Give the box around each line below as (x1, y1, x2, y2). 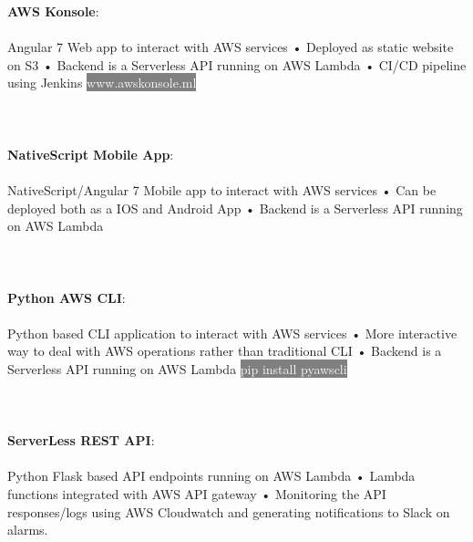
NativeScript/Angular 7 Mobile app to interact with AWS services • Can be (7, 180, 437, 199)
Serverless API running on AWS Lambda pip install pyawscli (7, 359, 347, 378)
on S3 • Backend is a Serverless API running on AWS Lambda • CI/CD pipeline (7, 55, 467, 74)
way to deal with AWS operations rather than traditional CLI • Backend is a (7, 341, 442, 360)
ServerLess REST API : (7, 431, 155, 450)
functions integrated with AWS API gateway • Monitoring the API (7, 485, 386, 504)
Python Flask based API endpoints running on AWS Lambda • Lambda (7, 466, 416, 485)
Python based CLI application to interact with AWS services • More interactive (7, 323, 458, 342)
